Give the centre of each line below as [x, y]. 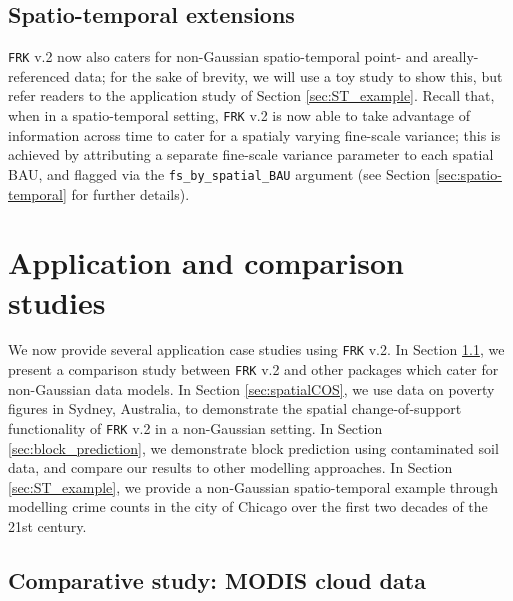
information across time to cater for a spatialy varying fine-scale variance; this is [254, 134]
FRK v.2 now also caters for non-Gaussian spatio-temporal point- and [218, 56]
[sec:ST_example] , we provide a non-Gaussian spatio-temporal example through [253, 486]
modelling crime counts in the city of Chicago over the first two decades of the [248, 506]
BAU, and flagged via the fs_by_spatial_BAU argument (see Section [219, 173]
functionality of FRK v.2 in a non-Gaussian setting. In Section [195, 427]
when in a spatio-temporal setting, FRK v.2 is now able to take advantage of [239, 115]
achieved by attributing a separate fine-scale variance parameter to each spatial [251, 154]
